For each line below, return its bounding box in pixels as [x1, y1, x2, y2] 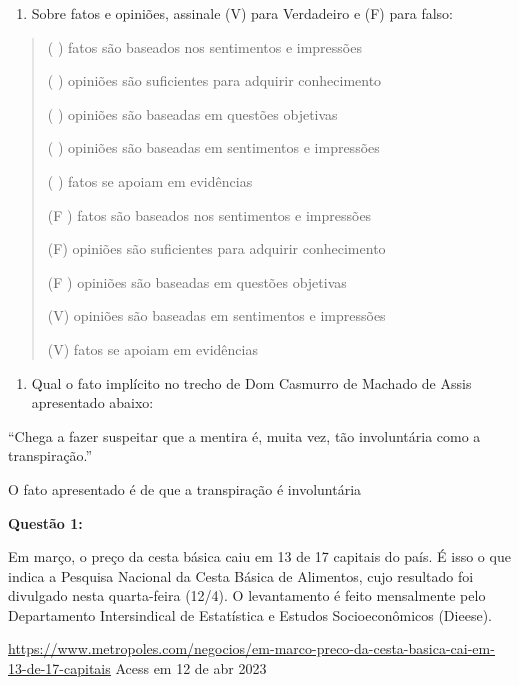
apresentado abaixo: [31, 392, 154, 413]
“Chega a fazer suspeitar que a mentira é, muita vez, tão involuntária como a [8, 425, 481, 446]
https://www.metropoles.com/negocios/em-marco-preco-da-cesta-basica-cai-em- [8, 638, 495, 659]
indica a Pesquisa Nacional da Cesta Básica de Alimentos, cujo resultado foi [8, 565, 474, 586]
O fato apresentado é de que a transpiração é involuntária [8, 478, 362, 499]
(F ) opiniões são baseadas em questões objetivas [47, 271, 347, 292]
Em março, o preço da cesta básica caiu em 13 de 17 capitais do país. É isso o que [8, 546, 511, 567]
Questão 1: [8, 512, 83, 533]
